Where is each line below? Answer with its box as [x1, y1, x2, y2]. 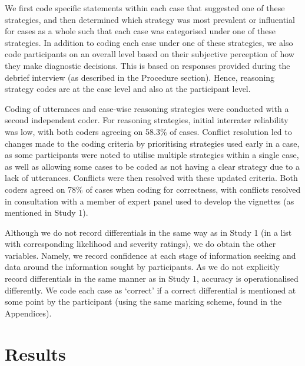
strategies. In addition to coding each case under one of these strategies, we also [5, 36, 293, 48]
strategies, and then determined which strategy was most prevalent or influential [5, 13, 295, 25]
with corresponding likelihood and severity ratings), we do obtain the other [5, 238, 276, 250]
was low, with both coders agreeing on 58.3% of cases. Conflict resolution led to [5, 125, 292, 137]
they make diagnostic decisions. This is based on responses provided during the [5, 59, 290, 71]
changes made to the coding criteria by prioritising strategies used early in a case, [5, 137, 300, 149]
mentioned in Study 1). [5, 206, 88, 219]
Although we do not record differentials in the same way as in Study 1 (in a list [5, 226, 292, 238]
